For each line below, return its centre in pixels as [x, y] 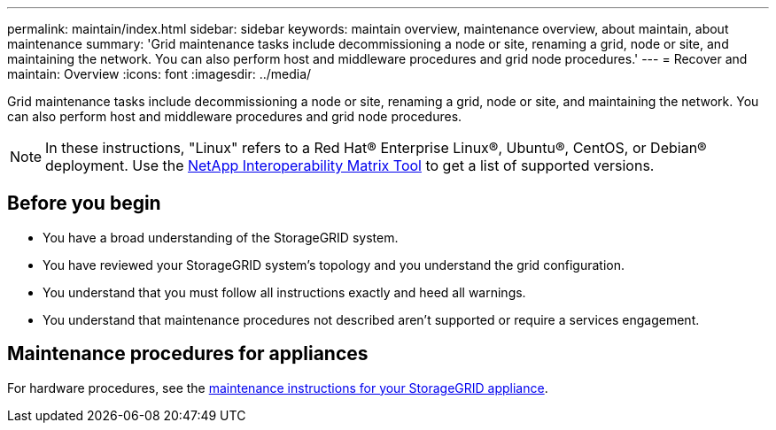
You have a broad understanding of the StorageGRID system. [221, 237]
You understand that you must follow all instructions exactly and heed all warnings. [284, 292]
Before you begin [84, 203]
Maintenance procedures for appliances [188, 354]
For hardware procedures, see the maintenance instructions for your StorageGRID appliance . [278, 388]
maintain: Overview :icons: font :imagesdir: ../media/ [159, 74]
